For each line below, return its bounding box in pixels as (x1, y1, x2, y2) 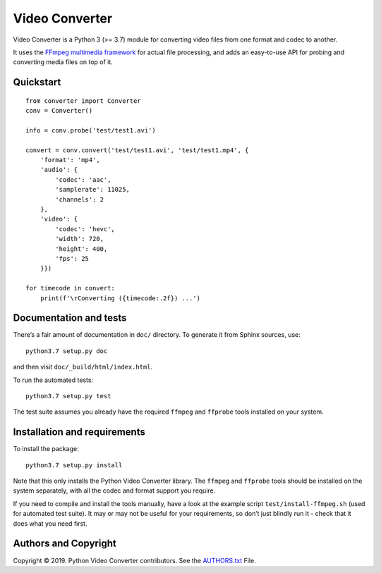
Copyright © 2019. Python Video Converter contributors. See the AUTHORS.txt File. (13, 556, 257, 565)
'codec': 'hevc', (55, 225, 116, 233)
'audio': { (40, 166, 78, 174)
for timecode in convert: (25, 284, 116, 292)
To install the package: (13, 445, 79, 453)
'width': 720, (55, 235, 104, 243)
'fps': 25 (55, 254, 90, 262)
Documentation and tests (13, 312, 127, 324)
